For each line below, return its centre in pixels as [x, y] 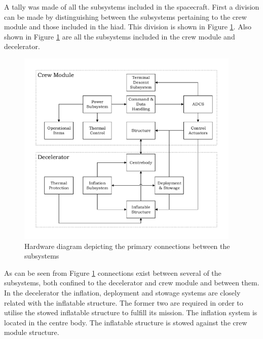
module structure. [32, 332]
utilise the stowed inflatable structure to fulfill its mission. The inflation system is [131, 312]
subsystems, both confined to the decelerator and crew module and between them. [132, 283]
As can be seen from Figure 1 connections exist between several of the [113, 272]
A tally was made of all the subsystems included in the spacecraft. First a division [132, 7]
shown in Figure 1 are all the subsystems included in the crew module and [120, 36]
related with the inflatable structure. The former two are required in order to [124, 302]
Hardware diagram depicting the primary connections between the [127, 246]
